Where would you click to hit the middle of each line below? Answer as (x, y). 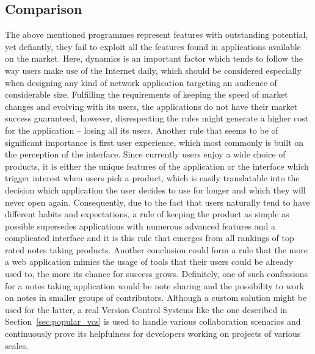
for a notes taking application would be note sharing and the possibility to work (155, 285)
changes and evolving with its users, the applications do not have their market (151, 106)
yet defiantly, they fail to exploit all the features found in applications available (153, 46)
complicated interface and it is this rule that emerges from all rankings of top (150, 238)
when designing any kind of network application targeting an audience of (141, 82)
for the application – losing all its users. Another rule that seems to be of (142, 130)
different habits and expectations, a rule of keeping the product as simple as (147, 214)
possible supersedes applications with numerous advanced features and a (140, 226)
